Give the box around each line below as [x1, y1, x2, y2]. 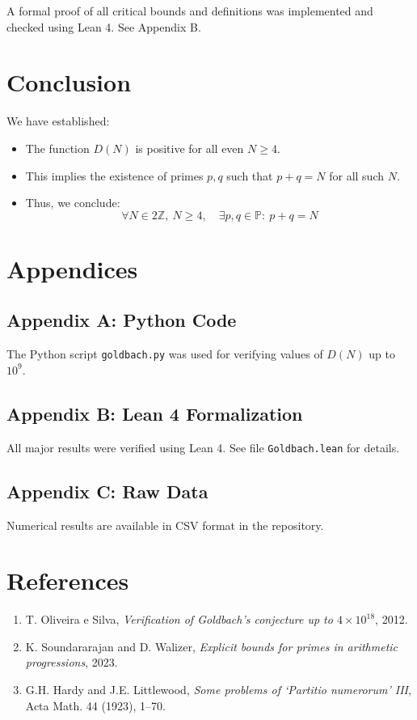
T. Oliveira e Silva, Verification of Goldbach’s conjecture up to [25, 611, 333, 628]
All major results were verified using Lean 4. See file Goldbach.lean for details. [6, 438, 400, 455]
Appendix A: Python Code [6, 307, 237, 332]
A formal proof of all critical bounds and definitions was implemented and [6, 2, 373, 19]
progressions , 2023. [25, 654, 118, 671]
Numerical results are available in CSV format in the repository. [6, 516, 324, 533]
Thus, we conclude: [25, 194, 120, 211]
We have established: [6, 112, 110, 129]
